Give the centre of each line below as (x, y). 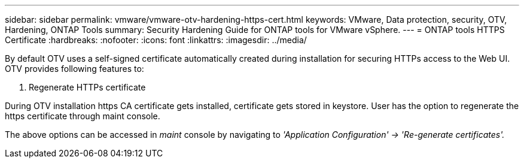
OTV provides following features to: (74, 69)
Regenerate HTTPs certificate (87, 87)
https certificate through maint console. (83, 116)
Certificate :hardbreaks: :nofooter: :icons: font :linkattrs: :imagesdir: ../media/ (156, 40)
